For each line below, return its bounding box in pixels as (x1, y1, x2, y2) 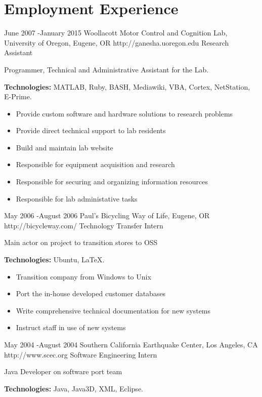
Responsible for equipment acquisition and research (16, 159, 175, 170)
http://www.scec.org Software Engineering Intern (4, 349, 157, 360)
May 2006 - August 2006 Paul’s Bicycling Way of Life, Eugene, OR (4, 210, 210, 221)
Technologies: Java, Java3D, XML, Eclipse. (4, 383, 143, 393)
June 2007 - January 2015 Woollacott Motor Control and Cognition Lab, (4, 27, 228, 38)
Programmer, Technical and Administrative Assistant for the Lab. (4, 64, 209, 74)
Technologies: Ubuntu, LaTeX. (4, 254, 105, 265)
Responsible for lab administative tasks (16, 193, 138, 204)
